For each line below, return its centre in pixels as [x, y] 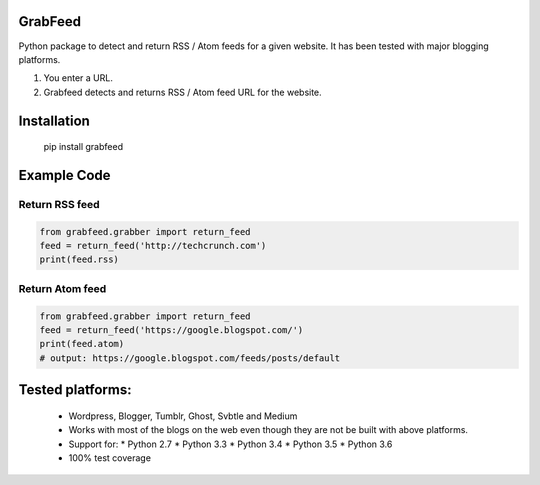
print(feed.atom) [82, 344]
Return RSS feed [59, 204]
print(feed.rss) [79, 259]
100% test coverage [110, 457]
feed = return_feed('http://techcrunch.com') [153, 246]
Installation [54, 120]
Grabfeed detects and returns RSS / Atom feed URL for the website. [182, 92]
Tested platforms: [75, 390]
